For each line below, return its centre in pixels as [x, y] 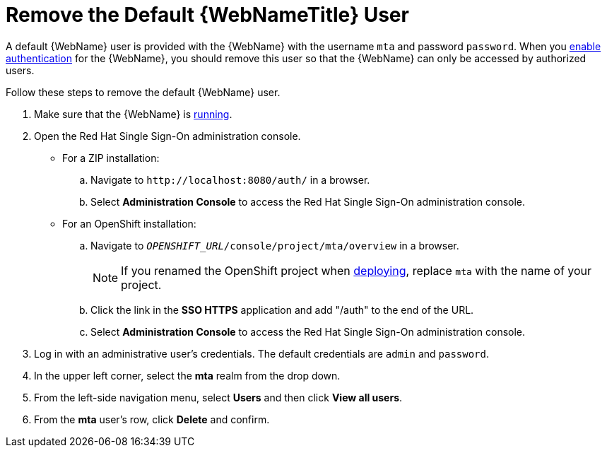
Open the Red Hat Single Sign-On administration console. [167, 136]
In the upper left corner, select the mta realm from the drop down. [187, 375]
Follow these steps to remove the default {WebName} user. [143, 92]
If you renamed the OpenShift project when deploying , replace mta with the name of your [356, 270]
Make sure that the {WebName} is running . [133, 114]
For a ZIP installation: [111, 158]
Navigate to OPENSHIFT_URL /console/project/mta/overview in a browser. [275, 245]
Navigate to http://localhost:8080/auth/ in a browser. [230, 180]
